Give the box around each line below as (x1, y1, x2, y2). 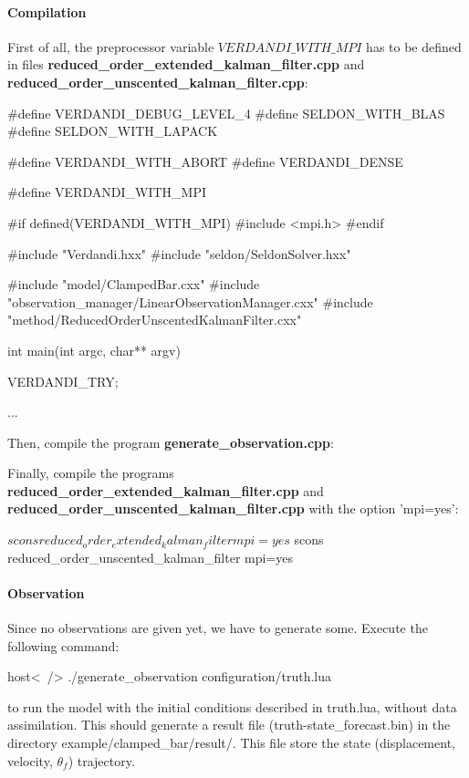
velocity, (7, 751, 53, 770)
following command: (7, 636, 120, 655)
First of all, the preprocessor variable (7, 36, 214, 56)
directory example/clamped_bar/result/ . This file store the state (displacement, (7, 733, 455, 752)
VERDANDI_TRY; (7, 371, 119, 390)
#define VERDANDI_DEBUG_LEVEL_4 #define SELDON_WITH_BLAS (7, 103, 445, 122)
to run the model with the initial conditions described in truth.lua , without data (7, 697, 457, 716)
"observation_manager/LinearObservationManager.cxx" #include (7, 292, 373, 311)
